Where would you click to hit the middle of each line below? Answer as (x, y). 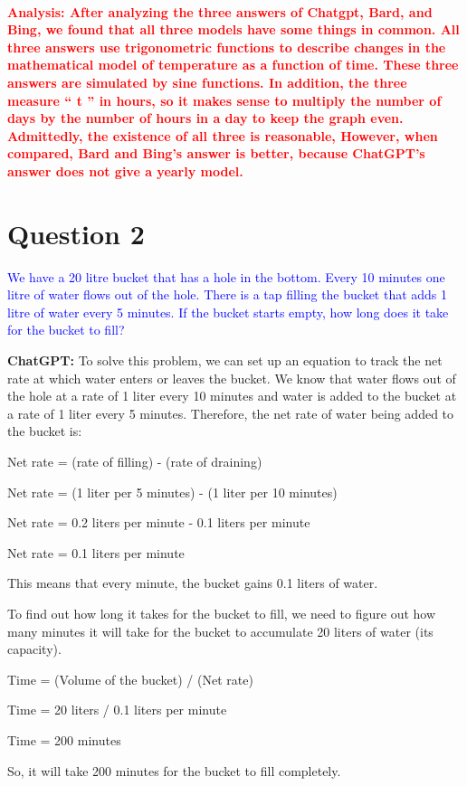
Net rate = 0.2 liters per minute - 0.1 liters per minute (159, 522)
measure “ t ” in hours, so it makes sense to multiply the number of (224, 100)
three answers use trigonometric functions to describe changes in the (227, 47)
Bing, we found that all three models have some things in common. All (233, 29)
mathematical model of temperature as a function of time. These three (233, 65)
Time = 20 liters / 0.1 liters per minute (117, 710)
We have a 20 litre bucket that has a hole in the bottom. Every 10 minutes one (226, 276)
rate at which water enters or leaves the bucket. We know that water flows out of (232, 378)
